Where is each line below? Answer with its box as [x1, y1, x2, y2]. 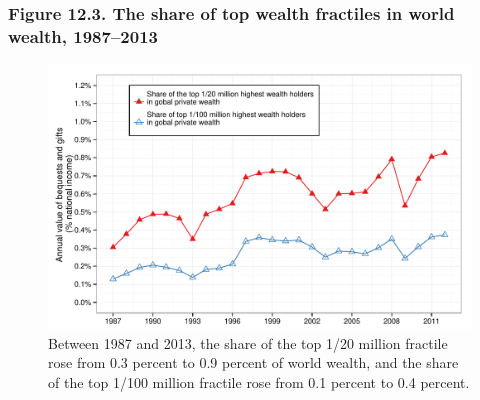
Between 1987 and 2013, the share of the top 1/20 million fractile [48, 332, 448, 353]
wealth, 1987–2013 [8, 23, 158, 48]
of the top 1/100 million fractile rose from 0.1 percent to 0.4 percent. [48, 371, 470, 392]
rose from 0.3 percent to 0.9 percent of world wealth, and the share [48, 352, 459, 373]
